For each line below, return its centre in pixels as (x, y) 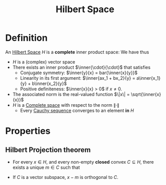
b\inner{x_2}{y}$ (50, 83)
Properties (28, 131)
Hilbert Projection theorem (48, 150)
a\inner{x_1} (149, 78)
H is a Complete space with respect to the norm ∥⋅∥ (66, 105)
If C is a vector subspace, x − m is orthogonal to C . (65, 177)
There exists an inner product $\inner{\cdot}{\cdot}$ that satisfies (81, 67)
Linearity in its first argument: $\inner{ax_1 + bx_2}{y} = (78, 78)
